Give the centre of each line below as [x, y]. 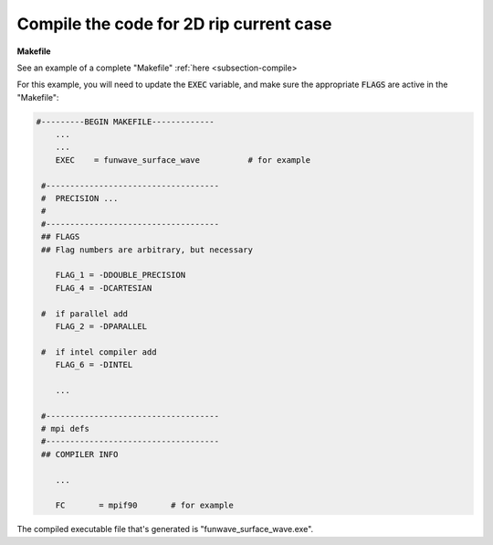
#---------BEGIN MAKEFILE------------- [125, 122]
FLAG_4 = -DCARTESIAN [104, 288]
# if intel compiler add [99, 352]
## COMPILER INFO [80, 454]
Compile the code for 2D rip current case [174, 24]
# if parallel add [84, 314]
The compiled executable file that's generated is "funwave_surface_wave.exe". [165, 529]
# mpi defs [66, 429]
